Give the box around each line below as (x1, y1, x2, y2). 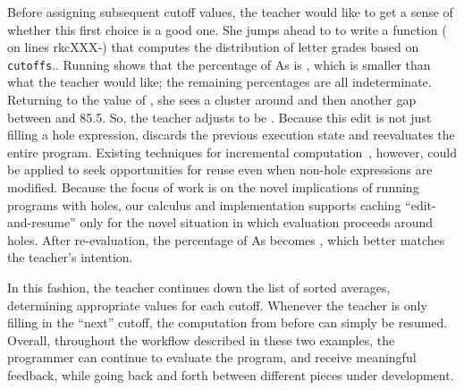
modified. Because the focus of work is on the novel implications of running (7, 178, 419, 196)
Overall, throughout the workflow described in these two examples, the (7, 330, 395, 349)
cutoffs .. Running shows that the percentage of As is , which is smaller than (7, 55, 431, 73)
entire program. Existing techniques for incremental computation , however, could (7, 142, 458, 161)
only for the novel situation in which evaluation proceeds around (80, 213, 434, 232)
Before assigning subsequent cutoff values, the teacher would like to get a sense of (7, 3, 453, 21)
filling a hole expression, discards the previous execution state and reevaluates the (7, 125, 455, 144)
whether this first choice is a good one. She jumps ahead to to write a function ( (7, 20, 447, 38)
